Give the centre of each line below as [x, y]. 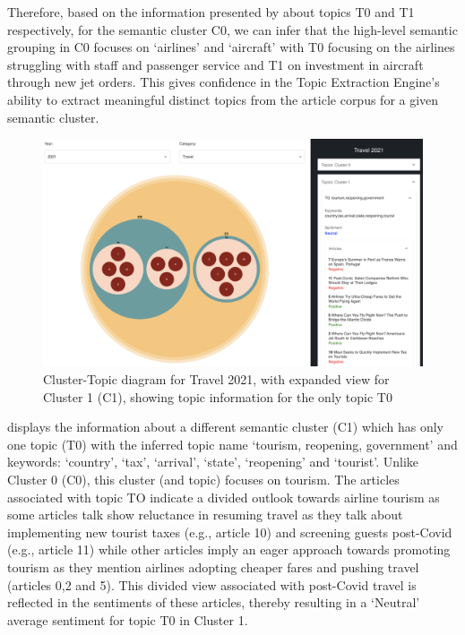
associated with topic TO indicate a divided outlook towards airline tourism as [224, 497]
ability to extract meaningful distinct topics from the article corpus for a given [223, 99]
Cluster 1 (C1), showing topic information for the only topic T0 [218, 396]
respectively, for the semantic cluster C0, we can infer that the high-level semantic [232, 29]
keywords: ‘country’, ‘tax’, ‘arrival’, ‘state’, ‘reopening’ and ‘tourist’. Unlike [213, 462]
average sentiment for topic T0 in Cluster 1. [128, 619]
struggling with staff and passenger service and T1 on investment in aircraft [215, 64]
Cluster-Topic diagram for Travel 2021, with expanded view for [216, 378]
